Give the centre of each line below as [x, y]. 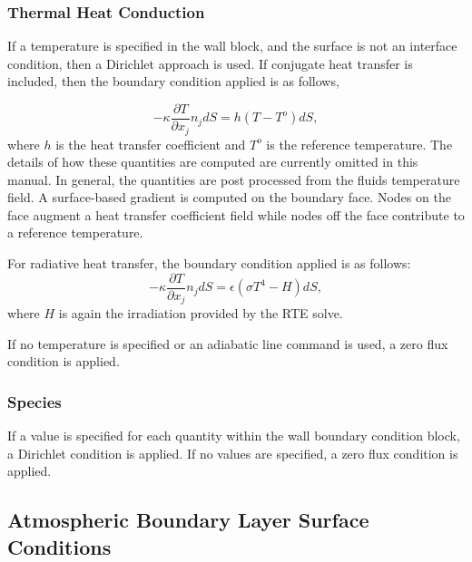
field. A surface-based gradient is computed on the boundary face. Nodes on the [229, 197]
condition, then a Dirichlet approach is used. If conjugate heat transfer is [210, 63]
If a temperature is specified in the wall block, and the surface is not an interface [232, 46]
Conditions [59, 546]
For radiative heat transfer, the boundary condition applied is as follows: [209, 263]
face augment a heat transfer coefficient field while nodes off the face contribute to [236, 214]
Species [34, 401]
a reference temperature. [75, 233]
